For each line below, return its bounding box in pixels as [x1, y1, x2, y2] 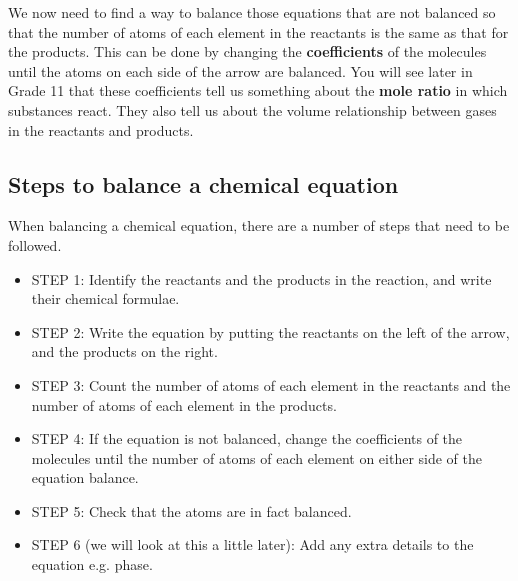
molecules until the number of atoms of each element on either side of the [31, 447, 482, 468]
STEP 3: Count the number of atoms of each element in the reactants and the [31, 374, 511, 395]
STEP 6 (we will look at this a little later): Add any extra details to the [31, 534, 474, 555]
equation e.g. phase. [31, 554, 153, 575]
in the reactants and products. [8, 119, 194, 140]
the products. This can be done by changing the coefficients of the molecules [8, 41, 487, 62]
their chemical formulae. [31, 288, 180, 309]
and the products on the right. [31, 341, 218, 362]
